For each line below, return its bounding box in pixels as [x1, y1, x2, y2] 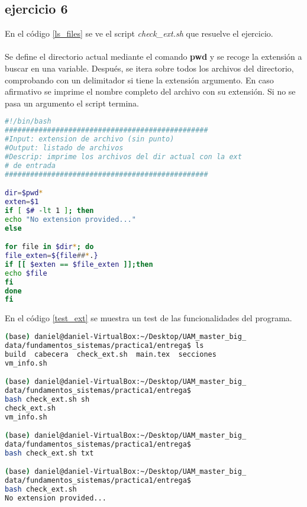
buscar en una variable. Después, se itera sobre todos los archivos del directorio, [5, 62, 294, 74]
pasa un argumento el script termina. [5, 96, 139, 109]
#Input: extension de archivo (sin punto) [5, 135, 174, 144]
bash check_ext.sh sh [5, 395, 90, 403]
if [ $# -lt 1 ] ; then [5, 206, 94, 215]
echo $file [5, 269, 47, 277]
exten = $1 [5, 198, 39, 206]
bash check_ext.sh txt [5, 448, 94, 457]
